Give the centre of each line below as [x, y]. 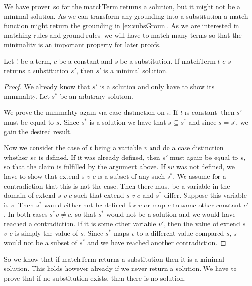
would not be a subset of [41, 243]
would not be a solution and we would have [171, 214]
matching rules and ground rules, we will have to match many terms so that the [123, 35]
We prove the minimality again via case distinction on [84, 112]
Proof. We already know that [47, 87]
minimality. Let [27, 96]
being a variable [118, 148]
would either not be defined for [90, 204]
